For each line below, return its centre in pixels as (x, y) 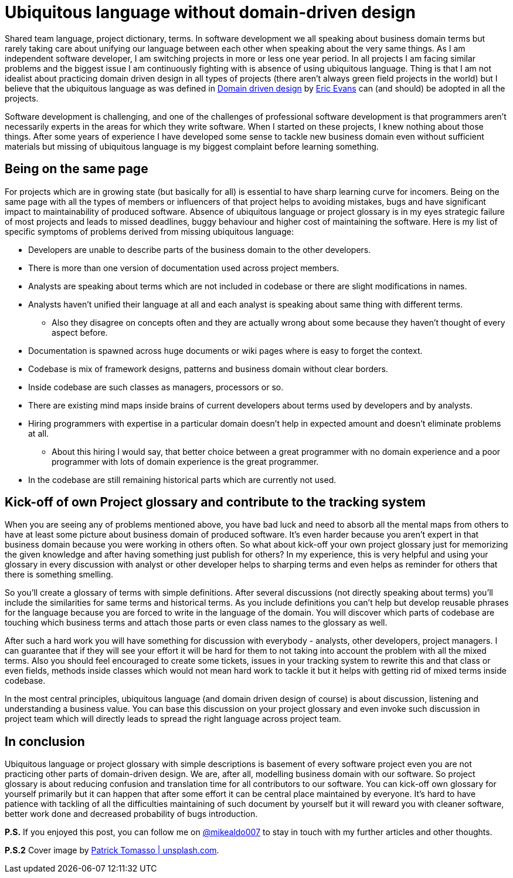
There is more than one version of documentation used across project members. (184, 268)
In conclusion (45, 741)
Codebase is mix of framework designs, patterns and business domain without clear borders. (208, 369)
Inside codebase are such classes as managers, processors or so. (156, 387)
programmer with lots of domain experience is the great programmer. (185, 461)
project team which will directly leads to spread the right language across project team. (173, 719)
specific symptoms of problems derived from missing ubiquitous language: (149, 231)
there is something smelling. (59, 575)
